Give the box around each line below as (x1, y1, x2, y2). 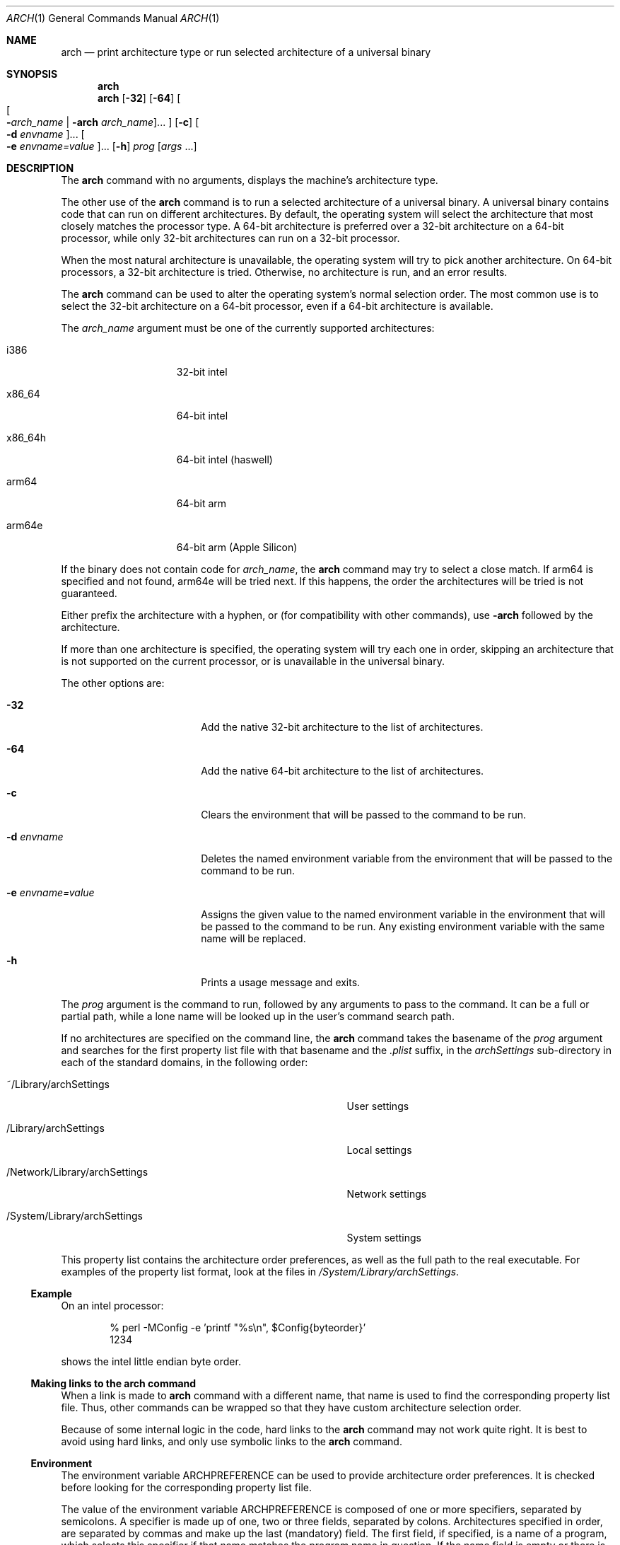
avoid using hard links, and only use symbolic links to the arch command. (61, 1435, 402, 1447)
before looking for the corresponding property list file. (61, 1481, 312, 1493)
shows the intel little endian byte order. (61, 1355, 241, 1367)
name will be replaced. (201, 932, 306, 944)
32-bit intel (176, 366, 228, 378)
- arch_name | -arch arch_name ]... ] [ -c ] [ (6, 116, 199, 128)
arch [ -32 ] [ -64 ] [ (98, 92, 181, 104)
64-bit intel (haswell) (176, 453, 273, 465)
